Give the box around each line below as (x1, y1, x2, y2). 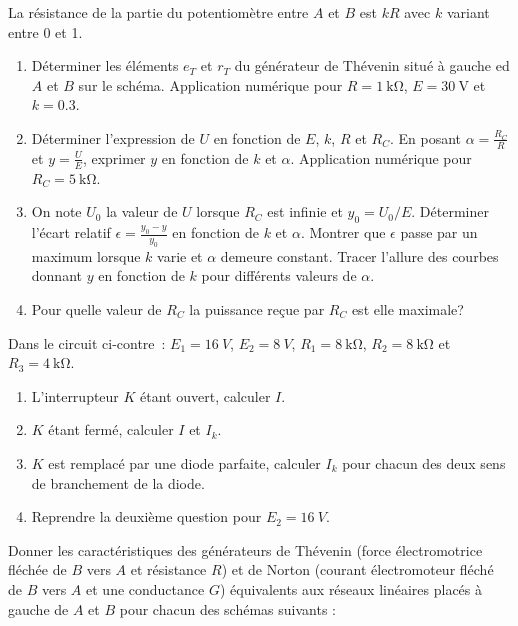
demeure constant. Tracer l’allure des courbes (220, 245, 499, 266)
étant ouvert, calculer (140, 385, 271, 406)
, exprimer (82, 147, 146, 168)
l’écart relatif (31, 222, 111, 243)
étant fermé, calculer (48, 419, 174, 440)
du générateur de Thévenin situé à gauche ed (234, 55, 510, 76)
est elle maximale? (351, 298, 464, 319)
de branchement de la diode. (31, 472, 205, 493)
